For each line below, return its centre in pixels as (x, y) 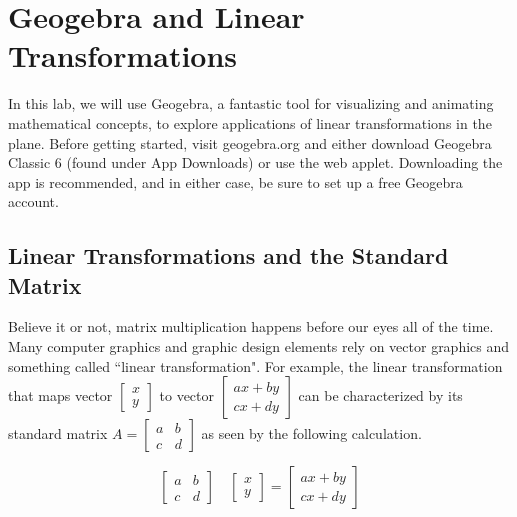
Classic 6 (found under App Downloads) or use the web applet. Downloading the (255, 162)
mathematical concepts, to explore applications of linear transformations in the (250, 122)
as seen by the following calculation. (311, 433)
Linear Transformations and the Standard (228, 255)
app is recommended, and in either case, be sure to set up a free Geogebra (235, 181)
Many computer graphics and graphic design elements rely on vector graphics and (259, 346)
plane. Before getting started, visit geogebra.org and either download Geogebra (250, 142)
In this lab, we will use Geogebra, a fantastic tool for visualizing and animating (251, 103)
